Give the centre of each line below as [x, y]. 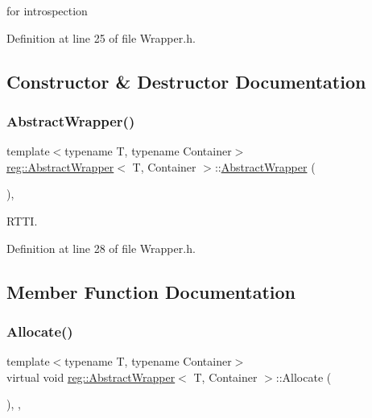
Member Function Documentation [151, 291]
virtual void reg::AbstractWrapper [91, 377]
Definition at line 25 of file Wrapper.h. [101, 37]
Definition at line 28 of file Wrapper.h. [101, 248]
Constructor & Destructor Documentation [186, 81]
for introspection [47, 10]
